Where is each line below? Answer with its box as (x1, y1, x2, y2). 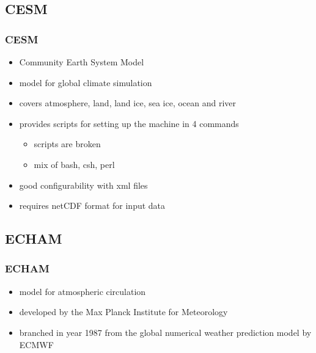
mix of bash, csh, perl (34, 158, 115, 170)
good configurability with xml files (19, 178, 148, 191)
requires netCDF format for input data (19, 199, 166, 212)
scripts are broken (34, 137, 101, 150)
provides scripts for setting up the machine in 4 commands (19, 117, 239, 129)
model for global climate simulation (19, 76, 152, 89)
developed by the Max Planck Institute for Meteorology (19, 305, 228, 318)
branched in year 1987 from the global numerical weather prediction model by (19, 326, 312, 338)
